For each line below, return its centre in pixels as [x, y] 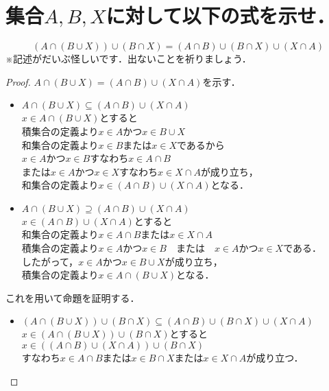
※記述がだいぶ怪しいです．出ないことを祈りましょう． [129, 59]
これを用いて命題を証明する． [73, 297]
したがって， [50, 261]
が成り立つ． [275, 358]
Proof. [18, 81]
